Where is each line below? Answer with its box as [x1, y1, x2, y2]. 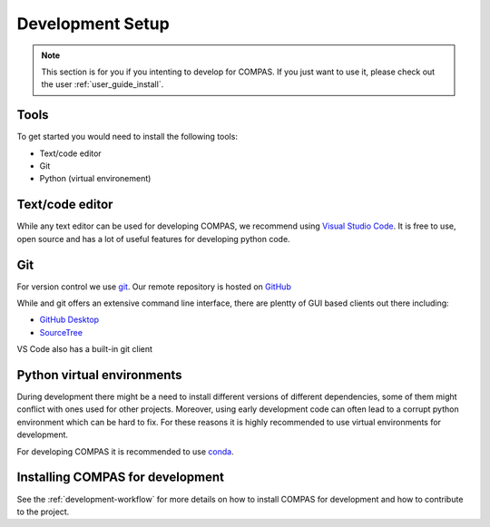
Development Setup [16, 14, 170, 34]
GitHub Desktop [39, 314, 100, 326]
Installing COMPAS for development [16, 470, 224, 485]
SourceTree [39, 327, 83, 337]
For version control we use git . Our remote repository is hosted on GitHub [16, 281, 292, 292]
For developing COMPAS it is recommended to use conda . [16, 445, 235, 457]
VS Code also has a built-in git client [16, 344, 153, 355]
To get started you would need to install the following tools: [16, 132, 238, 142]
